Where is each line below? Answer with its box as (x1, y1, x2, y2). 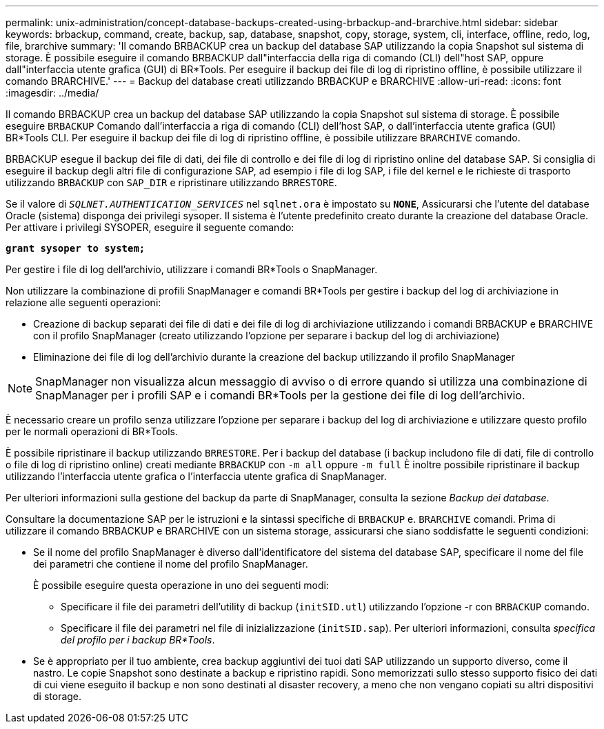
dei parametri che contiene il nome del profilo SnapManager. (33, 558, 308, 570)
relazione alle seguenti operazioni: (6, 297, 161, 308)
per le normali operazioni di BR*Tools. (6, 426, 178, 437)
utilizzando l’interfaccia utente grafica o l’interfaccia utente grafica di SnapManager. (6, 470, 387, 482)
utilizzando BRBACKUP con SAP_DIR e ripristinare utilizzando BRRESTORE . (6, 177, 337, 188)
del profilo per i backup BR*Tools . (61, 634, 215, 646)
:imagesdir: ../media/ (6, 87, 99, 99)
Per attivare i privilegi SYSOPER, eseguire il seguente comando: (6, 221, 294, 233)
